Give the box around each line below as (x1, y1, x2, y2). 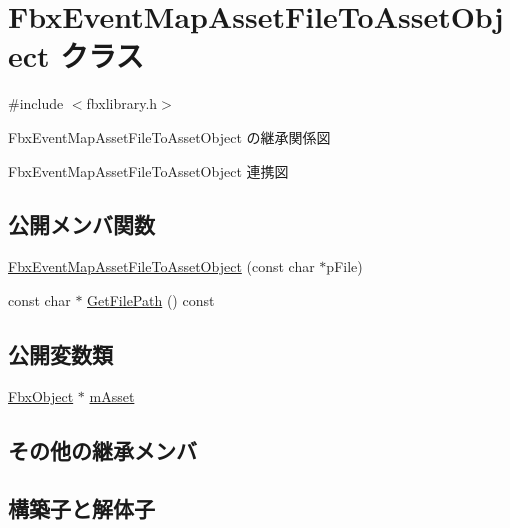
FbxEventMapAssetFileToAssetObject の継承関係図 (8, 126, 331, 147)
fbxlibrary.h (86, 93, 158, 114)
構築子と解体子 (8, 493, 155, 524)
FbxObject (8, 385, 74, 406)
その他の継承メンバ (8, 434, 197, 465)
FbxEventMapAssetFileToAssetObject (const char (8, 256, 315, 277)
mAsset (89, 385, 135, 406)
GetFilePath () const (87, 289, 215, 310)
